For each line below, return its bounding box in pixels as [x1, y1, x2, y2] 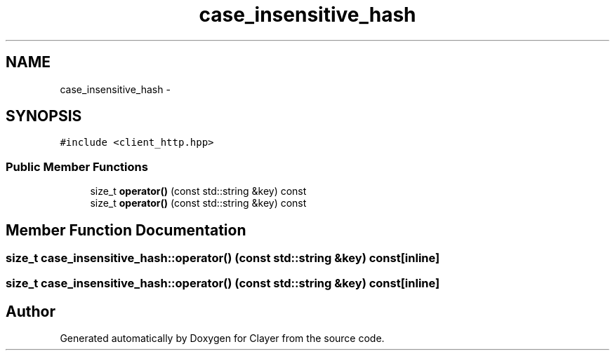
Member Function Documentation [6, 221, 246, 239]
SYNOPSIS [6, 107, 82, 125]
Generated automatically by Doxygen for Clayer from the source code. [60, 332, 385, 345]
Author [6, 302, 55, 320]
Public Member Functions [6, 159, 148, 174]
